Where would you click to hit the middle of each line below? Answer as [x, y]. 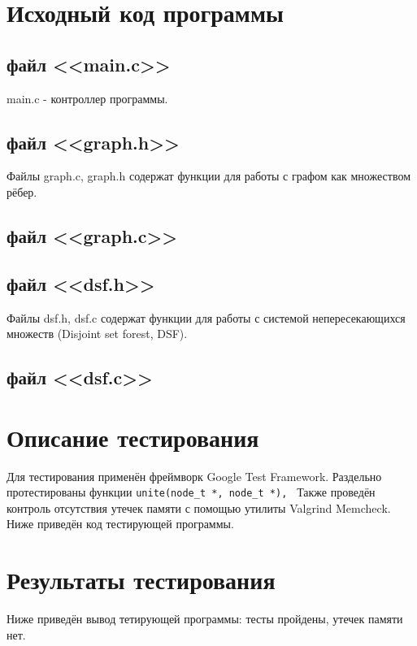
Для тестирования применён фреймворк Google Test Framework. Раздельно [194, 476]
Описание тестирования [133, 437]
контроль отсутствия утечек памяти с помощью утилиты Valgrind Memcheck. [199, 507]
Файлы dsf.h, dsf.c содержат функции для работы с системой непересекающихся [206, 317]
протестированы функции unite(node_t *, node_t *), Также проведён [191, 492]
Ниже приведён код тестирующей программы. [120, 524]
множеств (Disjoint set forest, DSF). [97, 334]
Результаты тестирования [141, 580]
